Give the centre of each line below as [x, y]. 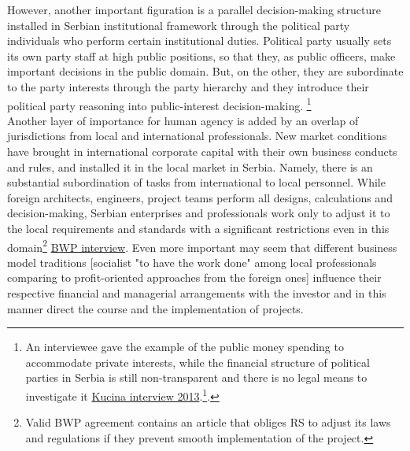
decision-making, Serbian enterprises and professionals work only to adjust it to [199, 213]
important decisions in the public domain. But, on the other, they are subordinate [205, 71]
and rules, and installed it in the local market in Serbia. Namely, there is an [190, 166]
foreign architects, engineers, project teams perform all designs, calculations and [200, 197]
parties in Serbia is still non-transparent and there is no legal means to [196, 377]
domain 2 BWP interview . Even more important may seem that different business [202, 246]
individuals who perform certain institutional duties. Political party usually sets [199, 41]
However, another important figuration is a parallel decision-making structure [194, 9]
